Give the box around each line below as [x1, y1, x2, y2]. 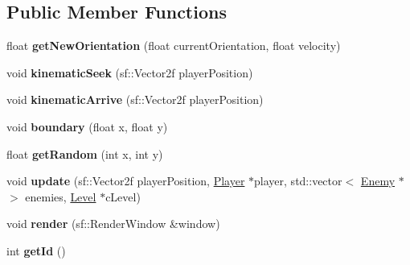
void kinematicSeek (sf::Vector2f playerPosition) [6, 64, 253, 81]
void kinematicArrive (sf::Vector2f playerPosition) [6, 91, 264, 108]
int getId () [6, 242, 66, 259]
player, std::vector [254, 172, 342, 189]
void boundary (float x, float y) [6, 118, 168, 135]
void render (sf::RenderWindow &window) [6, 215, 220, 232]
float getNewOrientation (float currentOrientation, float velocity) [6, 37, 341, 54]
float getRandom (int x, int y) [6, 145, 163, 162]
